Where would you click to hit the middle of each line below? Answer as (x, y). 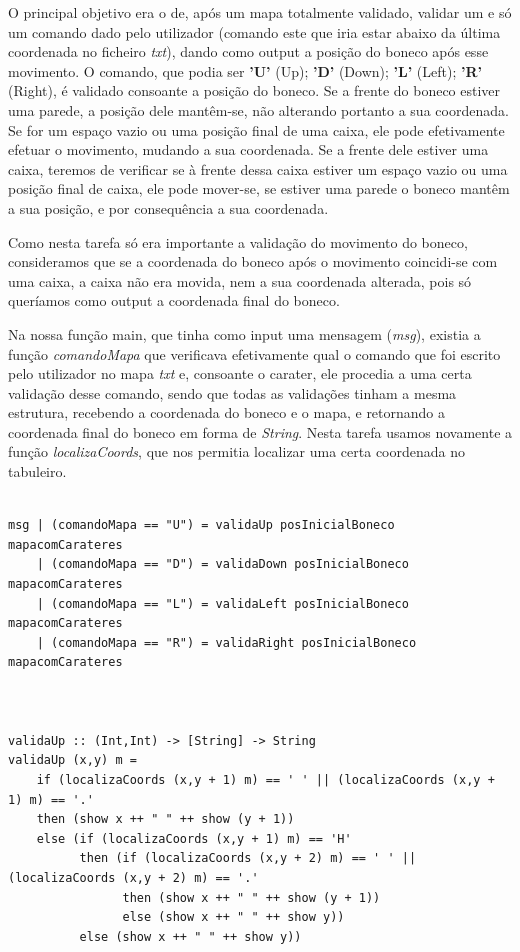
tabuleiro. (37, 471)
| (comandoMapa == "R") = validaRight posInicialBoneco (226, 642)
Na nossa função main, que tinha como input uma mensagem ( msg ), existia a (244, 333)
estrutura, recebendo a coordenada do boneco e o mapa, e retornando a (227, 412)
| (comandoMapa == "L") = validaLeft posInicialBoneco (222, 603)
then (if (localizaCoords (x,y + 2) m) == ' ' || (248, 858)
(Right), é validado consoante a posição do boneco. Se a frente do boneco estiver (254, 90)
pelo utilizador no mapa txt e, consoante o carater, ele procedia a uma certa (240, 373)
